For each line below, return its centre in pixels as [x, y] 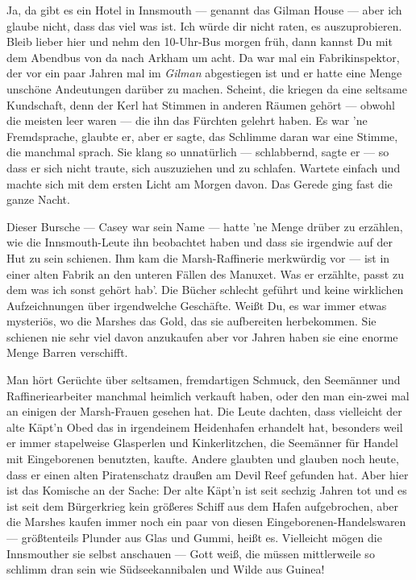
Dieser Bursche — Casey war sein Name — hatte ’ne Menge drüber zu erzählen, [205, 226]
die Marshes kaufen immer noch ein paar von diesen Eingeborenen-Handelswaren [206, 522]
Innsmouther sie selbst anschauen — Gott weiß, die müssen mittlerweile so [191, 553]
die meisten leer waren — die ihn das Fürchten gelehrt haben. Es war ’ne [187, 120]
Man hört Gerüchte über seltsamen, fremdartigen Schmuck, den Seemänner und [204, 380]
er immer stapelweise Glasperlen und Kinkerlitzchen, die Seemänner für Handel [202, 443]
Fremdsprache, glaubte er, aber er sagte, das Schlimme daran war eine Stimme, [202, 136]
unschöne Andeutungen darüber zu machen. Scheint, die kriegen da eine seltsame [207, 88]
